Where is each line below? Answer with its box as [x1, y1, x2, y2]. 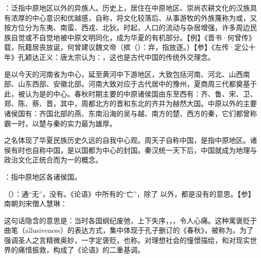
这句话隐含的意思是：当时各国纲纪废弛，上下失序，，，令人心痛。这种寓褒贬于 [4, 215, 257, 225]
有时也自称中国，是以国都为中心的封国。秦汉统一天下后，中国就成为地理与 [11, 144, 257, 155]
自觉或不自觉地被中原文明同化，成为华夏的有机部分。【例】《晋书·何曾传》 [11, 32, 255, 42]
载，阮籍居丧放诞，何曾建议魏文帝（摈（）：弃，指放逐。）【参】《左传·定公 [4, 42, 248, 52]
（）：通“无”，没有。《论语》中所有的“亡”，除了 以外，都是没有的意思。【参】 [4, 188, 255, 199]
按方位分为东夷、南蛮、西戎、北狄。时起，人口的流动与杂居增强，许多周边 [4, 22, 250, 33]
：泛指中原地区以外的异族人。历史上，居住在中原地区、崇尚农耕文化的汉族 [4, 3, 250, 13]
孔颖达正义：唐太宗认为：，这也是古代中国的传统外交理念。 [18, 51, 215, 62]
